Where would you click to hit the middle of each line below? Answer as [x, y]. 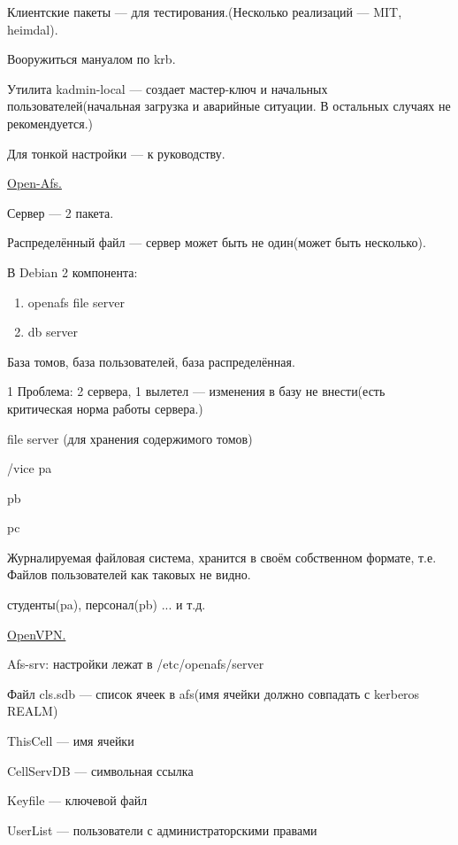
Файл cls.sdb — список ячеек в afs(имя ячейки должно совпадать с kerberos [214, 693]
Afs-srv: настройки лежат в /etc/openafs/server [136, 664]
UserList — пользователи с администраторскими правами [162, 829]
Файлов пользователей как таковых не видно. [129, 574]
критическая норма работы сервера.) [105, 408]
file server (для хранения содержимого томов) [130, 438]
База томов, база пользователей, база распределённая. [151, 361]
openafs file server [76, 302]
